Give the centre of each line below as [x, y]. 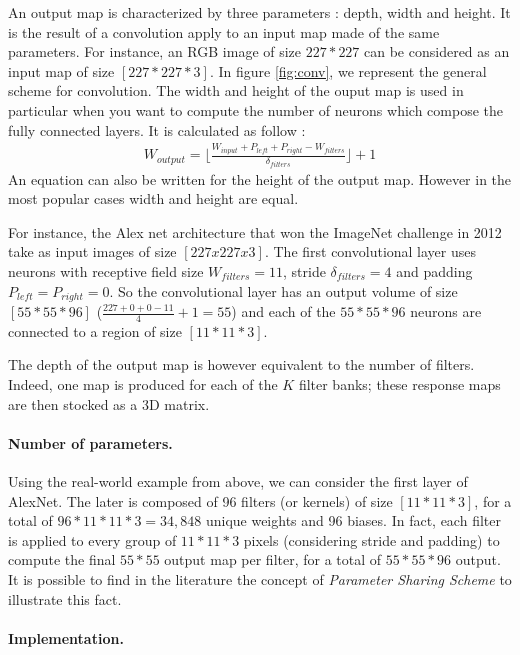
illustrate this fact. [65, 598]
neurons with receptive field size [106, 270]
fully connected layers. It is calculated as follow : [157, 129]
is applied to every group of [92, 539]
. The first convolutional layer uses [370, 251]
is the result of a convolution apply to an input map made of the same [224, 31]
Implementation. [66, 637]
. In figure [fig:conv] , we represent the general [348, 70]
